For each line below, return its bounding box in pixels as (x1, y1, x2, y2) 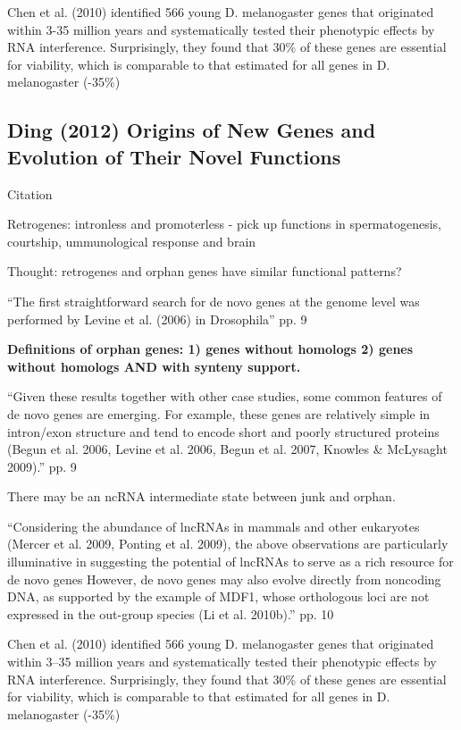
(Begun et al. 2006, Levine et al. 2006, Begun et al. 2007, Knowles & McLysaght (7, 440, 448, 458)
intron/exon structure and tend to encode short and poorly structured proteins (7, 422, 440, 441)
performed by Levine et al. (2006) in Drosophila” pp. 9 (7, 309, 307, 328)
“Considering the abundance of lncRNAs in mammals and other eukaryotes (7, 516, 420, 535)
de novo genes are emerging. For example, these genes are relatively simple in (7, 404, 431, 423)
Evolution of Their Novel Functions (7, 142, 341, 170)
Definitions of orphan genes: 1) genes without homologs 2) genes (7, 340, 414, 358)
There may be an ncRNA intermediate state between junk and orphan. (7, 487, 396, 506)
